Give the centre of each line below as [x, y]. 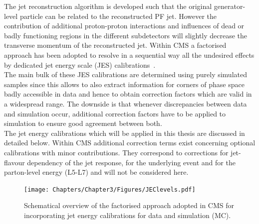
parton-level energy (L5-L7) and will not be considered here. [96, 172]
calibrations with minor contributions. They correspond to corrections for [116, 152]
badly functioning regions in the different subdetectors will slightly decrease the [126, 35]
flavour [14, 162]
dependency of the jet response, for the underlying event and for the [131, 162]
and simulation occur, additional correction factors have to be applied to [115, 113]
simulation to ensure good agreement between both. [83, 123]
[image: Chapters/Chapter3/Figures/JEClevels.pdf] [110, 189]
